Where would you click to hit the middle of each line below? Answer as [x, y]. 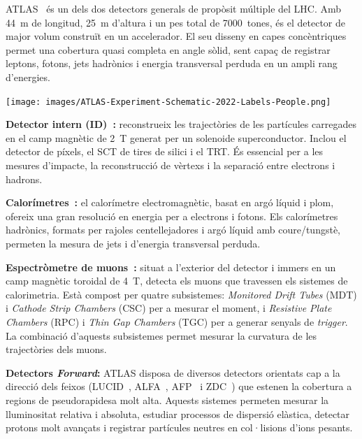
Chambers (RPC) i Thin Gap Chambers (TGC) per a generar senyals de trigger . [177, 321]
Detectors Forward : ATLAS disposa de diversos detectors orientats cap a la [173, 372]
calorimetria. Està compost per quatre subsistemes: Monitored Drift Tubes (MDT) [181, 294]
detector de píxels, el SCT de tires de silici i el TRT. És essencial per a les [165, 151]
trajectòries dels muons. [56, 349]
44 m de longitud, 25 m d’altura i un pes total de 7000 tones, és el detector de [176, 22]
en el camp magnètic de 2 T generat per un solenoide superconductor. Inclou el [176, 137]
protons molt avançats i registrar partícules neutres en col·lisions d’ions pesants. [179, 427]
